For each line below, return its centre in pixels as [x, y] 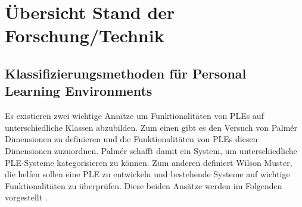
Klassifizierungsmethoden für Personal [126, 73]
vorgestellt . [26, 197]
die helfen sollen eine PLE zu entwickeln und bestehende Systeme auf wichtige [147, 174]
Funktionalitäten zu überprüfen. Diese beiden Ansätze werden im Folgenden [144, 185]
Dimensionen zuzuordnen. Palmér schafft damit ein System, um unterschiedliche [151, 150]
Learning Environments [79, 91]
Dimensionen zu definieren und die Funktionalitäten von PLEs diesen [131, 139]
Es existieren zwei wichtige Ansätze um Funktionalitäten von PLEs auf [134, 116]
